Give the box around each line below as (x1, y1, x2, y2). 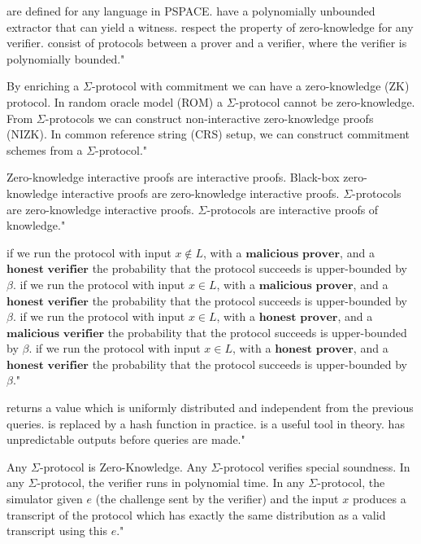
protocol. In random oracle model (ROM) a (7, 93, 223, 110)
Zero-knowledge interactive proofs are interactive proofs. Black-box (7, 169, 340, 186)
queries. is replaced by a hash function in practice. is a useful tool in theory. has (7, 415, 405, 432)
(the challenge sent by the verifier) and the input (95, 490, 339, 507)
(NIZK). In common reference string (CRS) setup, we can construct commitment (7, 125, 410, 143)
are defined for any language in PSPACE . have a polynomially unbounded (7, 2, 375, 19)
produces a (352, 490, 406, 507)
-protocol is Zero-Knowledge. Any (39, 458, 207, 475)
